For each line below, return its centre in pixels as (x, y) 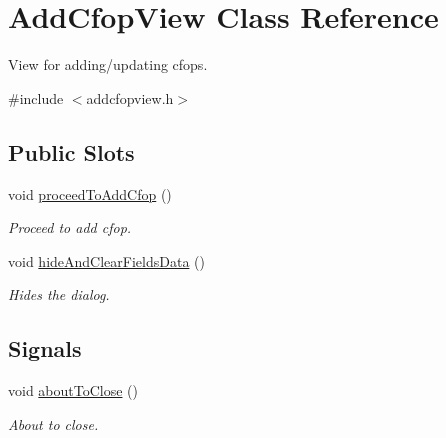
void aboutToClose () (73, 390)
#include (36, 97)
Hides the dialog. (59, 294)
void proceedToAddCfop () (90, 193)
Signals (45, 348)
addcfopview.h (130, 97)
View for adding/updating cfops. (108, 64)
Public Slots (71, 151)
